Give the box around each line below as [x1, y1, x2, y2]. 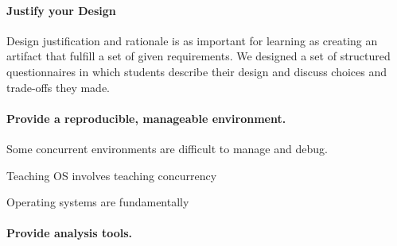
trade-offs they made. [6, 79, 110, 95]
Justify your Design [6, 2, 116, 18]
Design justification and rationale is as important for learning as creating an [6, 32, 378, 48]
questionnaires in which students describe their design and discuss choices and [6, 63, 387, 79]
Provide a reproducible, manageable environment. [6, 110, 286, 126]
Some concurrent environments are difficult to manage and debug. [6, 140, 328, 156]
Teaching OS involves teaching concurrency [6, 167, 217, 183]
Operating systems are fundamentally [6, 194, 189, 210]
